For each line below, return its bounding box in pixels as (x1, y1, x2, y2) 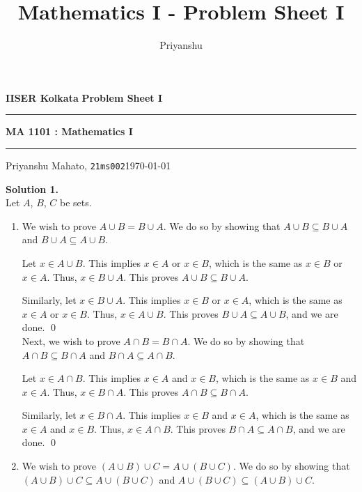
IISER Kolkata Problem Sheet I (6, 90, 163, 105)
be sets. (60, 195, 92, 210)
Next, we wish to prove (22, 333, 120, 348)
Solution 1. (6, 181, 59, 196)
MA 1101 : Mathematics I (6, 124, 133, 139)
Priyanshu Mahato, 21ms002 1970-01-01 (6, 157, 171, 172)
